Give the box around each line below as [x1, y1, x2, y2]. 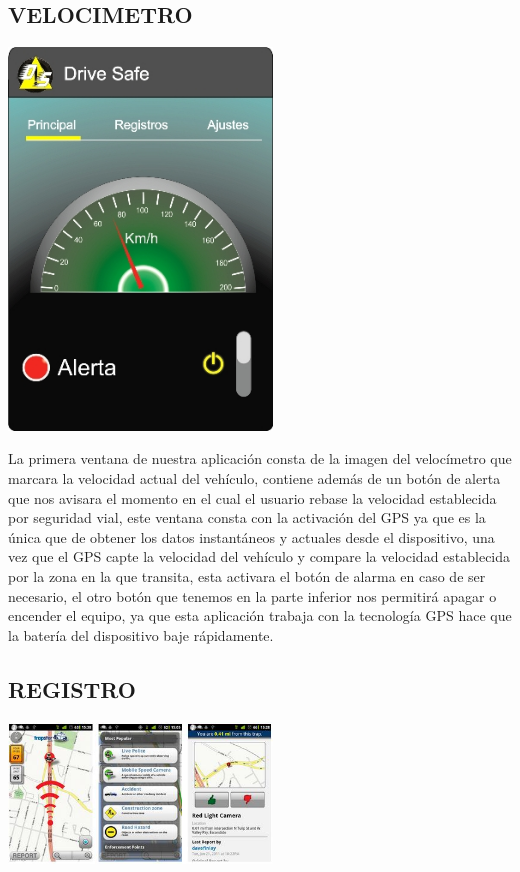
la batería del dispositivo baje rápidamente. [8, 624, 274, 645]
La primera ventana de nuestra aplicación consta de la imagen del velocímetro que [8, 448, 512, 469]
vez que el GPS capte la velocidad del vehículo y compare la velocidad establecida [8, 546, 511, 567]
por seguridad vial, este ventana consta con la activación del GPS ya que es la [8, 507, 486, 528]
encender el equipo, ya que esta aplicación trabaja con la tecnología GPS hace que [8, 605, 512, 626]
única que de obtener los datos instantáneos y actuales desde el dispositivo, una [8, 526, 495, 547]
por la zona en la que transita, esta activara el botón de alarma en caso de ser [8, 565, 486, 586]
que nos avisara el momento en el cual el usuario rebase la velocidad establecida [8, 487, 497, 508]
